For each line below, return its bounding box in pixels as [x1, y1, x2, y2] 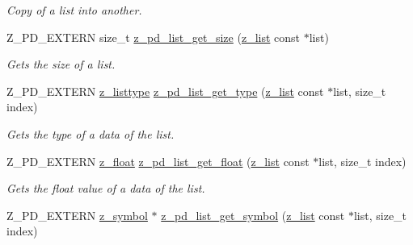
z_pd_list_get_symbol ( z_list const [161, 206, 345, 223]
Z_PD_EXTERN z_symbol [6, 206, 148, 223]
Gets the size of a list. [6, 56, 116, 73]
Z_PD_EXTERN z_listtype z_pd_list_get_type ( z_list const [6, 82, 324, 99]
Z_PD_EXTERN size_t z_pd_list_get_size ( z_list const [6, 28, 301, 45]
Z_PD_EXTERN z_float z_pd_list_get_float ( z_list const [6, 152, 310, 169]
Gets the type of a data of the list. [6, 125, 175, 142]
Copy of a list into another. [6, 2, 142, 18]
